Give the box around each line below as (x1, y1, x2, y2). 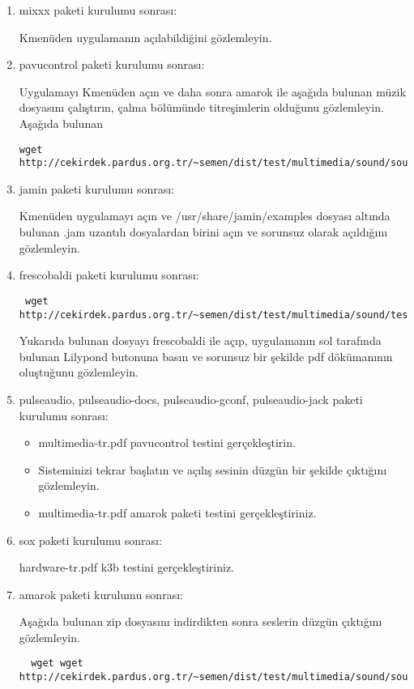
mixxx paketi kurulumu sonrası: (19, 2, 177, 18)
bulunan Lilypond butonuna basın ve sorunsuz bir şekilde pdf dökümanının (19, 347, 393, 364)
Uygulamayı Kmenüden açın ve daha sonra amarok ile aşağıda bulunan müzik (19, 83, 406, 100)
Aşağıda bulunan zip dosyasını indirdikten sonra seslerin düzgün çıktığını (19, 613, 382, 630)
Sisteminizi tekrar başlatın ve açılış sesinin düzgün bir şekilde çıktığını (38, 461, 387, 478)
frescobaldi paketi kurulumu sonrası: (19, 266, 199, 283)
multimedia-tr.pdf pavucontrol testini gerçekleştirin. (38, 434, 296, 451)
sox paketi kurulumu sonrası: (19, 531, 162, 548)
